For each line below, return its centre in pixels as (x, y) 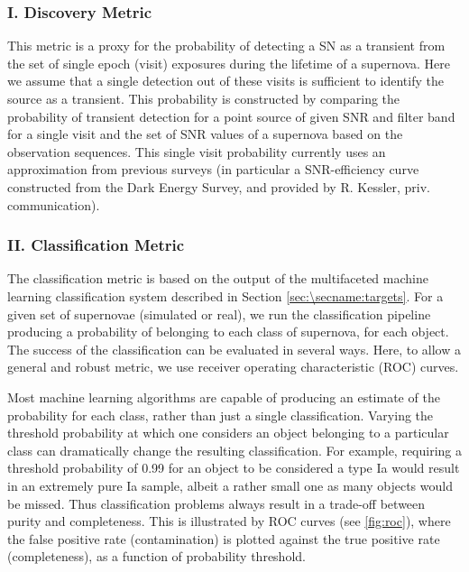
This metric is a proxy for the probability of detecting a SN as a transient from (226, 46)
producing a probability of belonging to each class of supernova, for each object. (228, 332)
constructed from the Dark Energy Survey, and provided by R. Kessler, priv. (219, 186)
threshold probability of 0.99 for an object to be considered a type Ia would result (234, 468)
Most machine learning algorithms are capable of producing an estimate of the (224, 397)
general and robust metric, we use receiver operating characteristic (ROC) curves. (233, 367)
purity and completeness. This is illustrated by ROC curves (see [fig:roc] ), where (229, 521)
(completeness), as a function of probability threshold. (156, 556)
